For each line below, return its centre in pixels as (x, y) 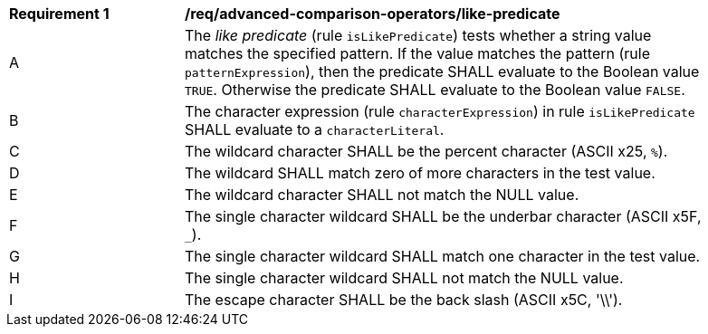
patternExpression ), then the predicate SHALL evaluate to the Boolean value (442, 72)
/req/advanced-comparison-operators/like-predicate (373, 14)
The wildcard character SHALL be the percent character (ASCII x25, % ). (426, 151)
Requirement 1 (59, 14)
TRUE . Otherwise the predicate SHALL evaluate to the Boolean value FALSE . (435, 90)
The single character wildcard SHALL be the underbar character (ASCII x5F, (443, 216)
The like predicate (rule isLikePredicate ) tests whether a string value (418, 35)
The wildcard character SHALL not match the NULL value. (382, 195)
